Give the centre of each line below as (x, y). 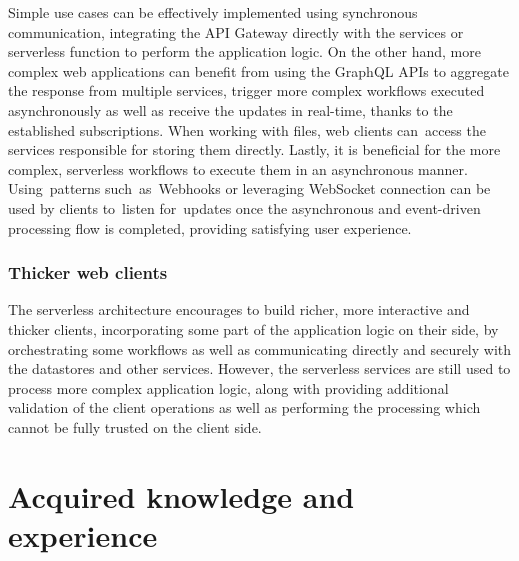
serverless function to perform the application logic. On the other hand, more (244, 51)
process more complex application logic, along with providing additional (228, 387)
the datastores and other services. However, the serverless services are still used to (259, 368)
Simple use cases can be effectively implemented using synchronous (213, 12)
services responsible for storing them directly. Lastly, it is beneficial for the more (254, 149)
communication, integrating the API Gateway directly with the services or (236, 31)
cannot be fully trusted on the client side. (135, 426)
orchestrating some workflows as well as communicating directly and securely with (260, 348)
